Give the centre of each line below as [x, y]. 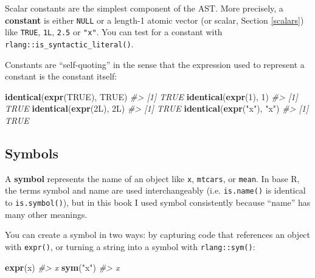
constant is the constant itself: [61, 76]
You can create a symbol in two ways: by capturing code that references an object [158, 235]
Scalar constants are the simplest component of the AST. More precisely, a [144, 8]
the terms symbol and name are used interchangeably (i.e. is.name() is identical [155, 190]
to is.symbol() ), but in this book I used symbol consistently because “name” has [158, 202]
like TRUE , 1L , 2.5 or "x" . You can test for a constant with [114, 32]
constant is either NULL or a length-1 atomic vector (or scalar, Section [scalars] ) [154, 20]
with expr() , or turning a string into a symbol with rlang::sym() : [130, 246]
